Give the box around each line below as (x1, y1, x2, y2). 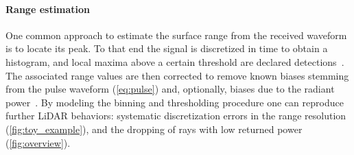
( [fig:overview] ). (5, 135, 71, 150)
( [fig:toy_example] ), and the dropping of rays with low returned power (5, 121, 303, 136)
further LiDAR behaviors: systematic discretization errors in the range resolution (5, 108, 346, 123)
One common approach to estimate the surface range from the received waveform (5, 27, 347, 42)
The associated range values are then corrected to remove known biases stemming (5, 68, 349, 82)
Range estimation (5, 1, 91, 16)
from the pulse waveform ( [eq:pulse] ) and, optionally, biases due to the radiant (5, 82, 335, 96)
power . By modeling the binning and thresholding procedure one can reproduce (5, 95, 344, 109)
